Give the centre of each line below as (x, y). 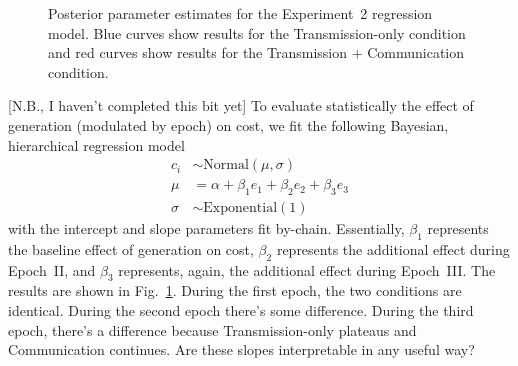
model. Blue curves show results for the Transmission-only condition (257, 32)
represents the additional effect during (393, 248)
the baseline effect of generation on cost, (131, 248)
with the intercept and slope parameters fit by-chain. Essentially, (206, 228)
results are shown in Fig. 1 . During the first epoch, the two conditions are (235, 290)
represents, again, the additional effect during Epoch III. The (307, 269)
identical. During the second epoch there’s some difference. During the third (241, 310)
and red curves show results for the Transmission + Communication (256, 52)
